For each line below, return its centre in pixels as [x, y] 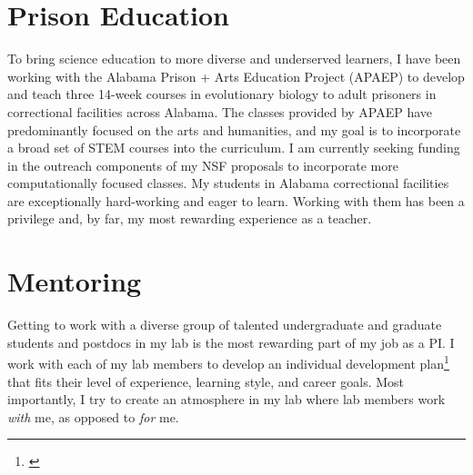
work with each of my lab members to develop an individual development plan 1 [228, 362]
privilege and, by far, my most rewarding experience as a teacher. [190, 218]
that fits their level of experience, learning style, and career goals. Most [206, 381]
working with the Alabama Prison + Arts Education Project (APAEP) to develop [236, 76]
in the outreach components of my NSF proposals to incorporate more [203, 165]
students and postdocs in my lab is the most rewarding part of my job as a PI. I [231, 342]
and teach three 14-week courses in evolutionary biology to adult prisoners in [222, 94]
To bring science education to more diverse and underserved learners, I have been [234, 59]
